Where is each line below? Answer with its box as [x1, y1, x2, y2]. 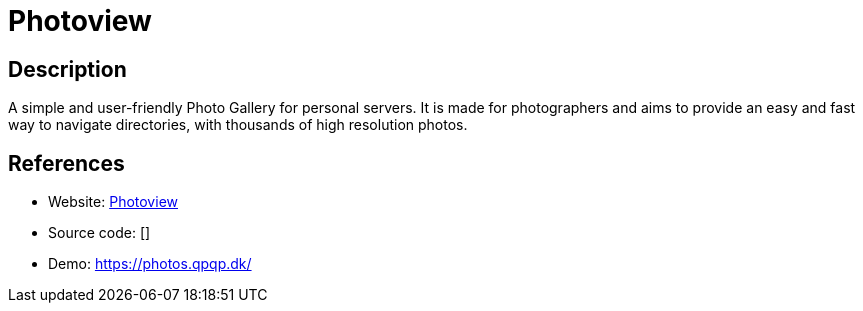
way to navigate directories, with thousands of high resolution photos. [8, 116, 468, 134]
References [8, 150, 125, 176]
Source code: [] [48, 224, 151, 242]
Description [8, 56, 127, 82]
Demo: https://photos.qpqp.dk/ [48, 255, 252, 273]
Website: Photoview [48, 193, 178, 211]
